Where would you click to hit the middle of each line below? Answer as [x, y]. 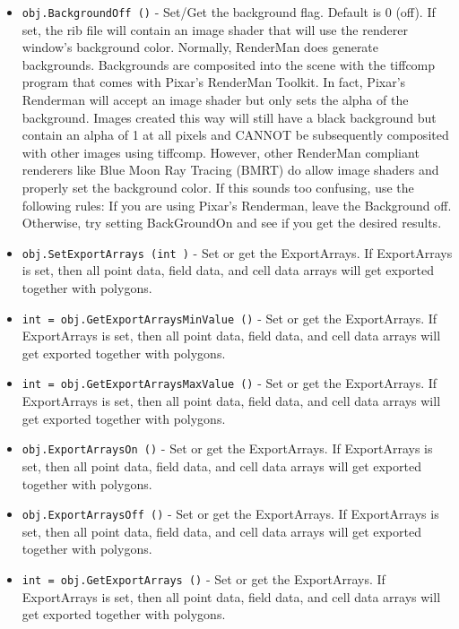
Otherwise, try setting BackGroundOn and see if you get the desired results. [232, 223]
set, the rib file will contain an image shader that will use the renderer [215, 29]
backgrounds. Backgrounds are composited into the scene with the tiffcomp [229, 64]
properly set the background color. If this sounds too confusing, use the [218, 187]
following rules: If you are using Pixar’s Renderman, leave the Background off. [237, 205]
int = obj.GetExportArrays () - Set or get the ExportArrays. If [204, 579]
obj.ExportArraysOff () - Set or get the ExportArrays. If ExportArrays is [230, 514]
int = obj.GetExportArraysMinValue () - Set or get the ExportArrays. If [229, 318]
